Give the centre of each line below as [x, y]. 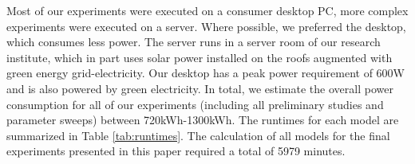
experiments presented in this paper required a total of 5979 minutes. [176, 151]
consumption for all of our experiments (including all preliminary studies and [195, 104]
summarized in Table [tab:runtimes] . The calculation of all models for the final [198, 135]
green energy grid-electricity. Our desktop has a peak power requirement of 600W [206, 73]
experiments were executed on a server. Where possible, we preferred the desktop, [206, 26]
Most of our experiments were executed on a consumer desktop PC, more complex [207, 10]
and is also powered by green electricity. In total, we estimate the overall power [200, 88]
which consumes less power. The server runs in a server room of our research [194, 42]
